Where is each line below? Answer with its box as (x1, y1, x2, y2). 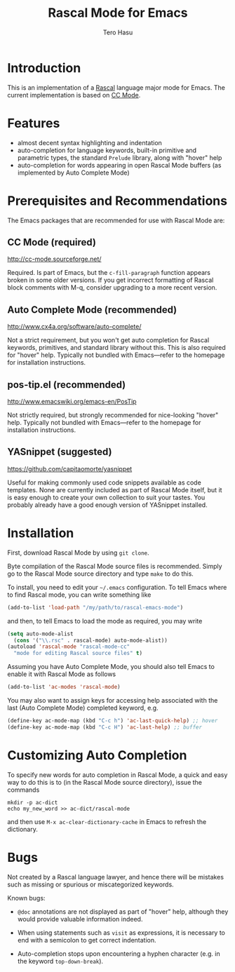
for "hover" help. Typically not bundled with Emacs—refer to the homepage (7, 351, 225, 359)
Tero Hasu (102, 28, 133, 36)
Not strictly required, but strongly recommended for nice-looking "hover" (7, 411, 219, 419)
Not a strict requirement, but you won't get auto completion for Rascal (7, 336, 210, 344)
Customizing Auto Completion (7, 747, 187, 763)
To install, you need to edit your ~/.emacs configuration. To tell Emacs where (7, 583, 227, 591)
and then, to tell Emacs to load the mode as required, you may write (7, 616, 203, 625)
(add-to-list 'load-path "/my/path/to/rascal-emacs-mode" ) (7, 604, 184, 611)
